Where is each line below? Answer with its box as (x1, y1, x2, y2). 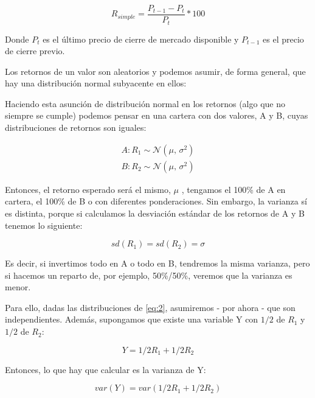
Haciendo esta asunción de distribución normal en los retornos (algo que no (5, 97, 285, 110)
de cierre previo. (5, 44, 65, 57)
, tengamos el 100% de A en (181, 183, 286, 195)
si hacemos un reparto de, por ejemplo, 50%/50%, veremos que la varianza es (5, 268, 292, 281)
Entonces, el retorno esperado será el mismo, (5, 183, 171, 195)
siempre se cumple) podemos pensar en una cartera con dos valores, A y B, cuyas (5, 109, 308, 122)
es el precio (263, 32, 304, 45)
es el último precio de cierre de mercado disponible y (43, 32, 239, 45)
